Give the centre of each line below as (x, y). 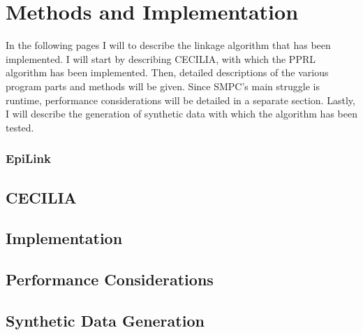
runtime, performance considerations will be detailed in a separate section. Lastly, (180, 100)
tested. (20, 127)
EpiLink (28, 158)
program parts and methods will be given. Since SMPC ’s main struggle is (163, 86)
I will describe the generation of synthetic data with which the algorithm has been (181, 114)
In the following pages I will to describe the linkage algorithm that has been (168, 45)
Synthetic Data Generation (105, 320)
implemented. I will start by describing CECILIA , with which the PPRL (161, 58)
